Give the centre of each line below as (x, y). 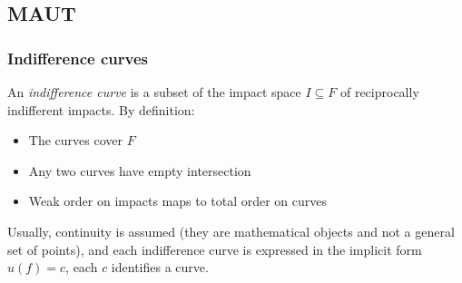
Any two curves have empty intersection (140, 170)
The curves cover (75, 140)
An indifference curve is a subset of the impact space (154, 92)
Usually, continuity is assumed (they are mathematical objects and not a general (231, 231)
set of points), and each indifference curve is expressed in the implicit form (215, 249)
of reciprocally (379, 92)
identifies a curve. (160, 267)
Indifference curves (78, 58)
